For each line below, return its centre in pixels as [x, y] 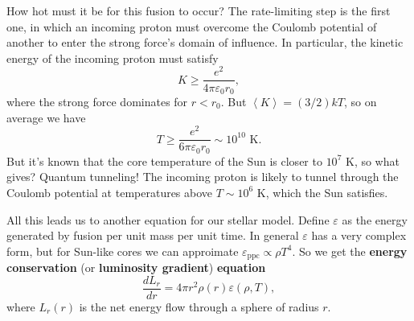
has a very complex [359, 235]
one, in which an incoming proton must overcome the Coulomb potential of [192, 26]
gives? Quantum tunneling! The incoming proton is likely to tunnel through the [203, 177]
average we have [46, 117]
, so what [377, 160]
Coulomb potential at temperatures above [110, 192]
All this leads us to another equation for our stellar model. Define [168, 219]
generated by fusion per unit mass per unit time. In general [153, 235]
